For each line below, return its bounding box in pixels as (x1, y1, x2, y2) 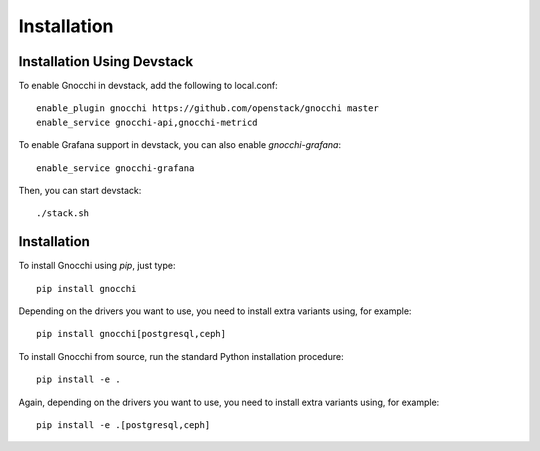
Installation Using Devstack (18, 53, 194, 70)
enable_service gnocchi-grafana (36, 162, 195, 174)
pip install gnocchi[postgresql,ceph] (36, 328, 227, 340)
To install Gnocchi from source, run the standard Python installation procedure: (18, 350, 344, 362)
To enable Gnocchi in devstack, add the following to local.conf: (18, 80, 279, 92)
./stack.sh (36, 208, 90, 219)
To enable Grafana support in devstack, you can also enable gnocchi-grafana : (18, 139, 342, 151)
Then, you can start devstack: (18, 185, 142, 197)
